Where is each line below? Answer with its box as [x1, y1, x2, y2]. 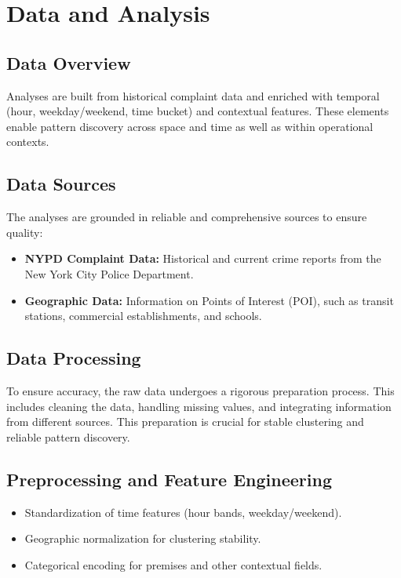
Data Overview [6, 50, 131, 75]
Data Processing [6, 346, 141, 370]
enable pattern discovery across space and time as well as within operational [6, 118, 374, 134]
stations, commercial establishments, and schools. [24, 307, 262, 324]
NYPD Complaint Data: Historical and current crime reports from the [24, 250, 381, 267]
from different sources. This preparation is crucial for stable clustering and [6, 413, 364, 430]
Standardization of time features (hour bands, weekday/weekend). [24, 503, 342, 520]
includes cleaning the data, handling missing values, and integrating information [6, 398, 392, 414]
